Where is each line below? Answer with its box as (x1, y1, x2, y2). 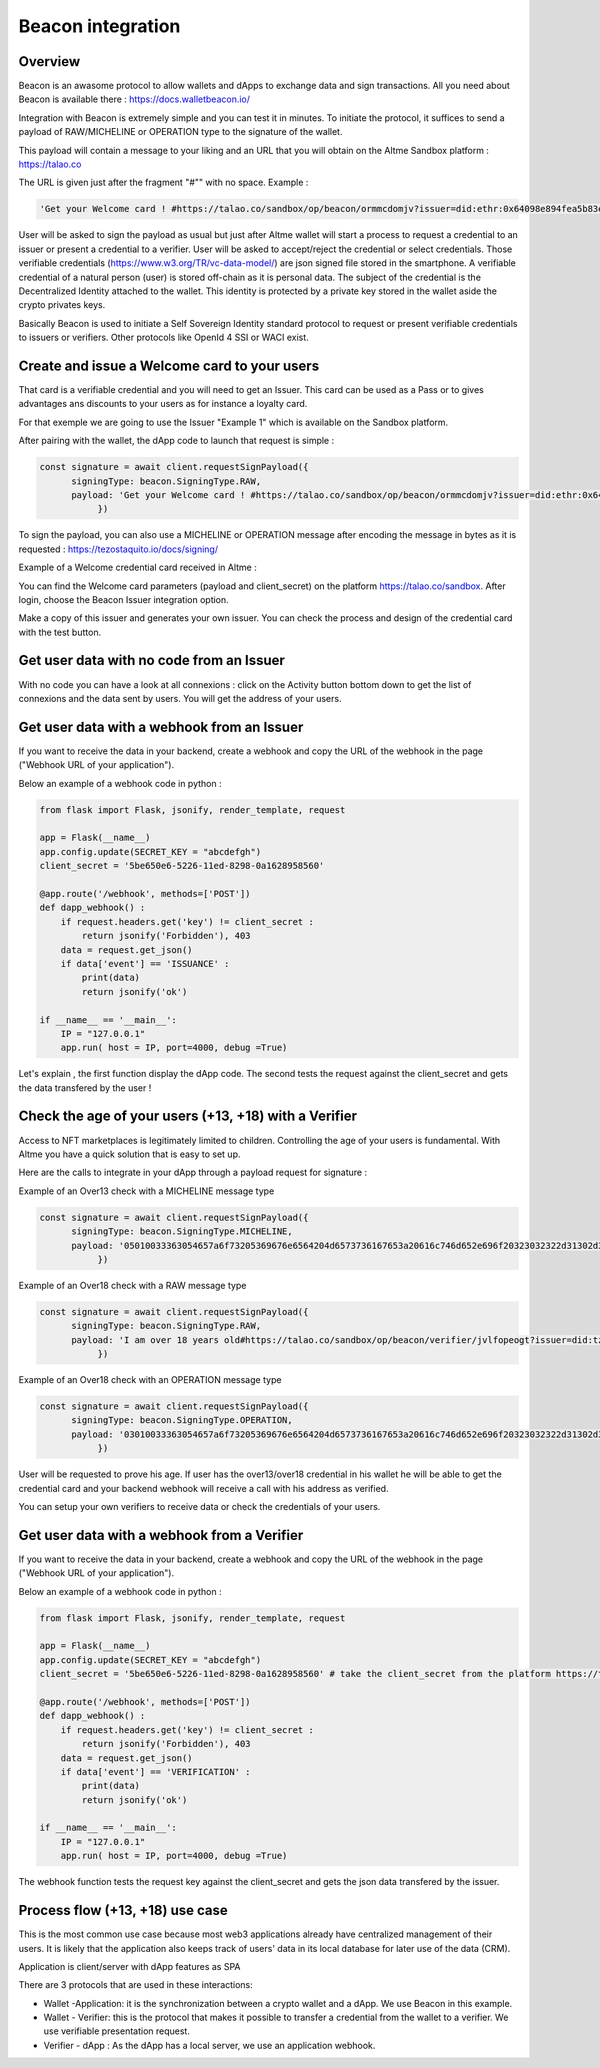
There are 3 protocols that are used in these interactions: (18, 1979, 254, 1991)
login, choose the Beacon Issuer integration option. (18, 593, 229, 605)
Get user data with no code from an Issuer (18, 652, 285, 669)
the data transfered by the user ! (18, 1081, 152, 1094)
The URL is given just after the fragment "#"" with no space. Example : (18, 176, 309, 189)
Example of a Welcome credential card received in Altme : (18, 561, 257, 574)
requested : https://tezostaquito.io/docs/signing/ (18, 543, 219, 555)
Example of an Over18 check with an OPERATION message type (18, 1374, 282, 1386)
